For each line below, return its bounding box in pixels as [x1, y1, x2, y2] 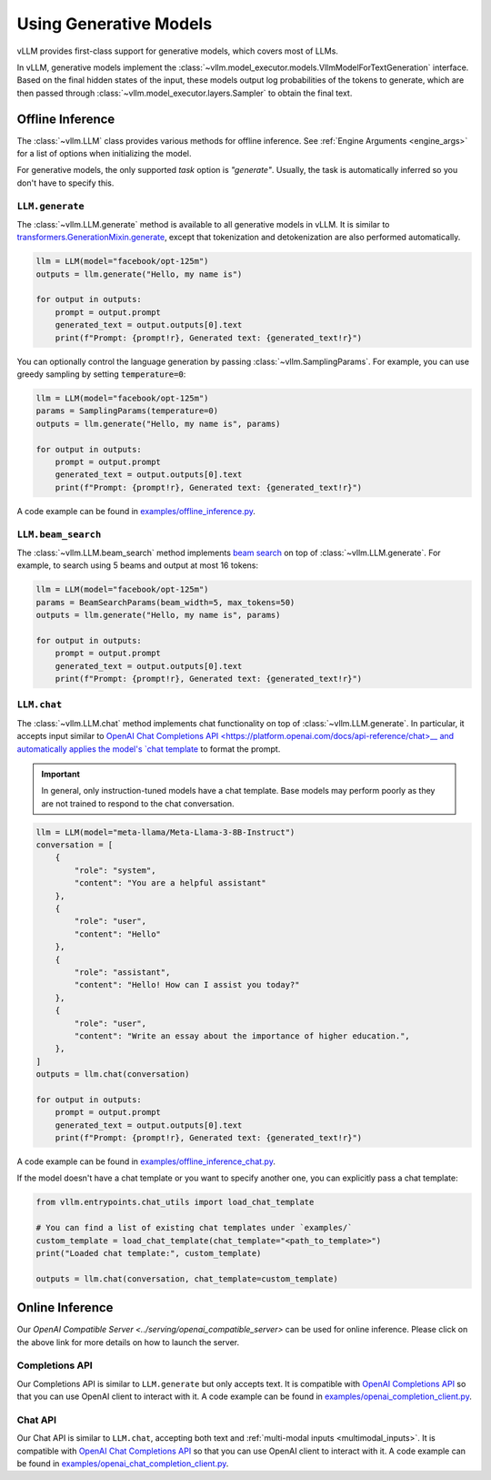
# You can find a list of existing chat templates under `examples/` [35, 1222, 353, 1233]
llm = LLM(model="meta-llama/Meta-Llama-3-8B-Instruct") [35, 826, 296, 837]
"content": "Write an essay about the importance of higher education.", [74, 1030, 411, 1041]
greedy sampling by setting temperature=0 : [16, 369, 186, 380]
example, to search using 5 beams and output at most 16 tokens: [16, 560, 259, 571]
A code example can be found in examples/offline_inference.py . [16, 505, 256, 516]
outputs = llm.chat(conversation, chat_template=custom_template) [35, 1273, 338, 1283]
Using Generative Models [16, 14, 213, 34]
